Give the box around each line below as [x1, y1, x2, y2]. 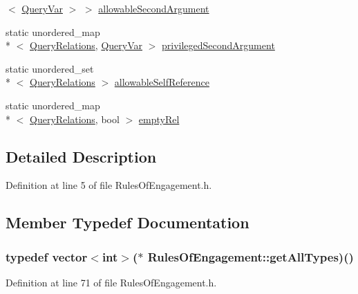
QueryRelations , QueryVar [30, 38, 142, 53]
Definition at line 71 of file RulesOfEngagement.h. [6, 275, 217, 289]
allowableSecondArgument [98, 1, 209, 15]
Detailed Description [6, 145, 157, 167]
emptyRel [138, 111, 180, 126]
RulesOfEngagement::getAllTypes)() [147, 248, 354, 265]
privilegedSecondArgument [162, 38, 275, 53]
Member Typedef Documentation [6, 212, 249, 233]
